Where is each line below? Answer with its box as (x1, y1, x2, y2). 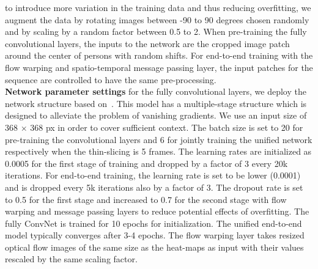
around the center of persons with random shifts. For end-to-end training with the (5, 49, 313, 62)
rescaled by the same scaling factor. (5, 252, 138, 265)
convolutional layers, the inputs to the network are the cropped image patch (5, 37, 290, 50)
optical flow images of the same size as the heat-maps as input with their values (5, 240, 304, 253)
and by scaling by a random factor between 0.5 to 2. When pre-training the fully (5, 25, 307, 38)
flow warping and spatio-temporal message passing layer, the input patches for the (5, 61, 313, 73)
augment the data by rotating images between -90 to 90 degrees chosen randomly (5, 13, 309, 26)
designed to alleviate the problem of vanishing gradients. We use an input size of (5, 109, 307, 122)
